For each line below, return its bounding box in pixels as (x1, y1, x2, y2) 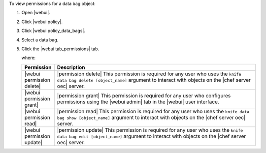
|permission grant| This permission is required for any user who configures (57, 92, 231, 99)
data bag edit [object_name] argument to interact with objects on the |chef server (57, 133, 246, 140)
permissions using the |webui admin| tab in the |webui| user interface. (57, 98, 219, 105)
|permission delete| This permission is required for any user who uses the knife (57, 70, 241, 77)
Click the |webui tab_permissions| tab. (21, 46, 100, 52)
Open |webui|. (21, 10, 50, 16)
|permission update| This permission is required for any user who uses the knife (57, 126, 243, 133)
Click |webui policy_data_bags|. (21, 28, 86, 34)
